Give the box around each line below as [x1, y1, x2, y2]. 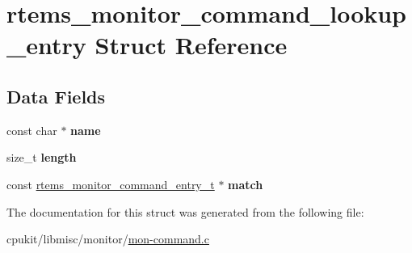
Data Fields [6, 83, 106, 108]
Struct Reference [95, 28, 288, 61]
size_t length [6, 149, 77, 166]
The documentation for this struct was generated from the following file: [6, 203, 364, 220]
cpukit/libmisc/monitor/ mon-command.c [6, 230, 209, 247]
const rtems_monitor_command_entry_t [6, 175, 215, 192]
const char [6, 121, 57, 138]
